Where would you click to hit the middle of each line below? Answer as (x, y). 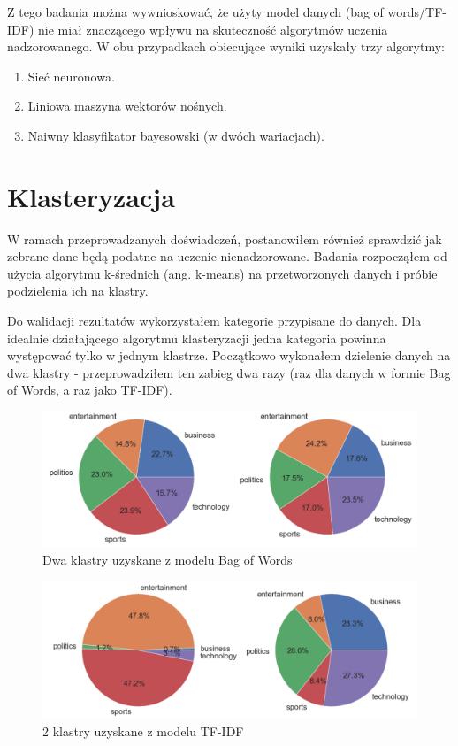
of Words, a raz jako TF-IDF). (90, 390)
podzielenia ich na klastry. (78, 291)
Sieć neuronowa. (71, 76)
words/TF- (417, 12)
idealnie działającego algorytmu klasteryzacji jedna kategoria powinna (197, 338)
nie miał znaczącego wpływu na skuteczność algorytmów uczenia (213, 29)
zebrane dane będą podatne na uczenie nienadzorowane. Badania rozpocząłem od (227, 256)
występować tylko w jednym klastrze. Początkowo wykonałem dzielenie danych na (229, 355)
